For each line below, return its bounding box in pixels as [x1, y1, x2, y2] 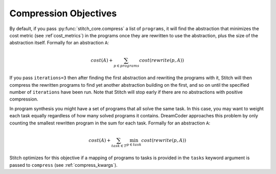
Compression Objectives [9, 8, 117, 19]
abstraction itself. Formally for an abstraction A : [9, 40, 109, 46]
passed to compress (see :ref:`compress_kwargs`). [9, 162, 118, 168]
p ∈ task [126, 142, 142, 147]
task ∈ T [111, 143, 127, 148]
